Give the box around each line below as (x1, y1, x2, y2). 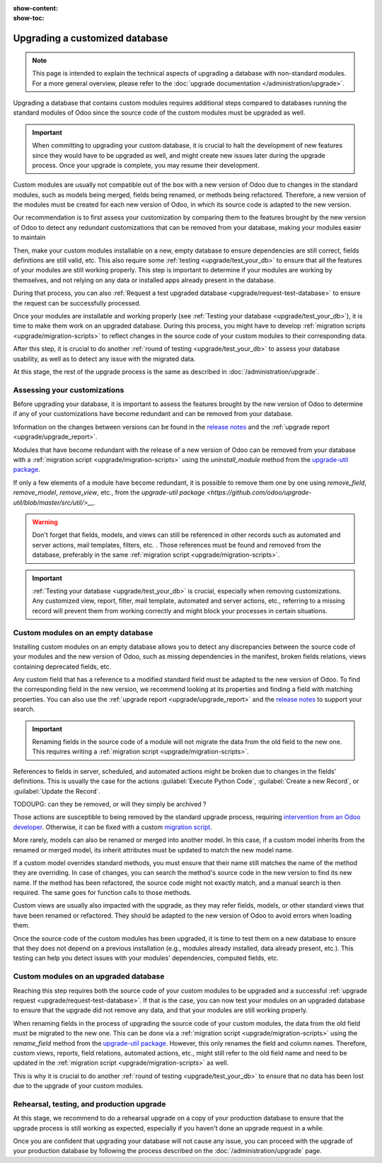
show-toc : (13, 14, 45, 23)
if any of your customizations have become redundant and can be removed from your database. (13, 410, 294, 418)
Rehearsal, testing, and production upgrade (13, 1099, 166, 1109)
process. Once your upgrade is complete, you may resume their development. (32, 161, 260, 169)
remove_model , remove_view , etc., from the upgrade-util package (13, 488, 205, 497)
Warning (32, 518, 58, 526)
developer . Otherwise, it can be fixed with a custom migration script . (13, 823, 212, 831)
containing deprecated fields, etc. (13, 662, 112, 671)
